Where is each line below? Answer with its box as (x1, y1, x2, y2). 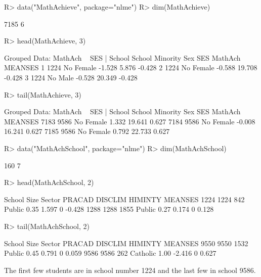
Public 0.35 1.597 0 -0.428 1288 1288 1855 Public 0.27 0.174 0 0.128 (4, 204, 214, 214)
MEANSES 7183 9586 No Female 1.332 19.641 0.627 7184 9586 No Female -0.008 (4, 116, 255, 126)
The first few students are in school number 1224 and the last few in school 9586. (4, 264, 256, 275)
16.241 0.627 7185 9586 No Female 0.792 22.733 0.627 (4, 126, 170, 136)
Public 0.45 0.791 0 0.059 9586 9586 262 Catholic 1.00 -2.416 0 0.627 (4, 248, 216, 258)
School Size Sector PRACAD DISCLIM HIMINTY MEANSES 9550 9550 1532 (4, 238, 248, 248)
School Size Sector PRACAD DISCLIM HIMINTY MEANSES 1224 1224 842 (4, 194, 245, 204)
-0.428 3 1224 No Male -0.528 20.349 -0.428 (4, 72, 138, 82)
